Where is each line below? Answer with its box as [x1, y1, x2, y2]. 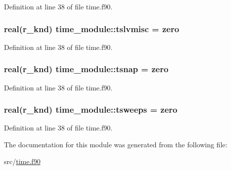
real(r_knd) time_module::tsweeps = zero [4, 103, 178, 116]
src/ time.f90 [4, 156, 41, 166]
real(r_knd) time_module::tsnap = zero [4, 63, 169, 75]
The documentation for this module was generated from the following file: [4, 139, 228, 150]
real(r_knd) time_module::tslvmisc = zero [4, 22, 180, 35]
